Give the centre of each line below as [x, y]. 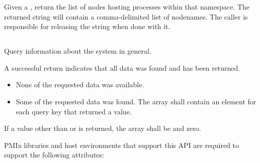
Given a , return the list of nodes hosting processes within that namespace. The [127, 7]
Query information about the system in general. [78, 51]
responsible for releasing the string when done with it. [87, 26]
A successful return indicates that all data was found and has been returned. [122, 67]
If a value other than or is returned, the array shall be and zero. [103, 128]
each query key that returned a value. [74, 111]
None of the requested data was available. [80, 85]
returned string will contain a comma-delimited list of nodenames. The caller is [126, 16]
